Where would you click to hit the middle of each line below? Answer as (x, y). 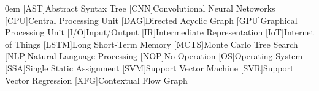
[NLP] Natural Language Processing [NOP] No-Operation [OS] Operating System (154, 56)
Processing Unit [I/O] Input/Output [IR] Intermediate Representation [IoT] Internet (159, 32)
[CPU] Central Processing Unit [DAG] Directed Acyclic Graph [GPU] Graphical (151, 20)
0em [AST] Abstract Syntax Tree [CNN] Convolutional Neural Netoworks (140, 8)
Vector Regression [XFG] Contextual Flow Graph (96, 80)
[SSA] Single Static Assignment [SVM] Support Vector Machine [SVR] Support (149, 67)
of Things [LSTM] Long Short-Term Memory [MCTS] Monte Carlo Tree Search (152, 44)
